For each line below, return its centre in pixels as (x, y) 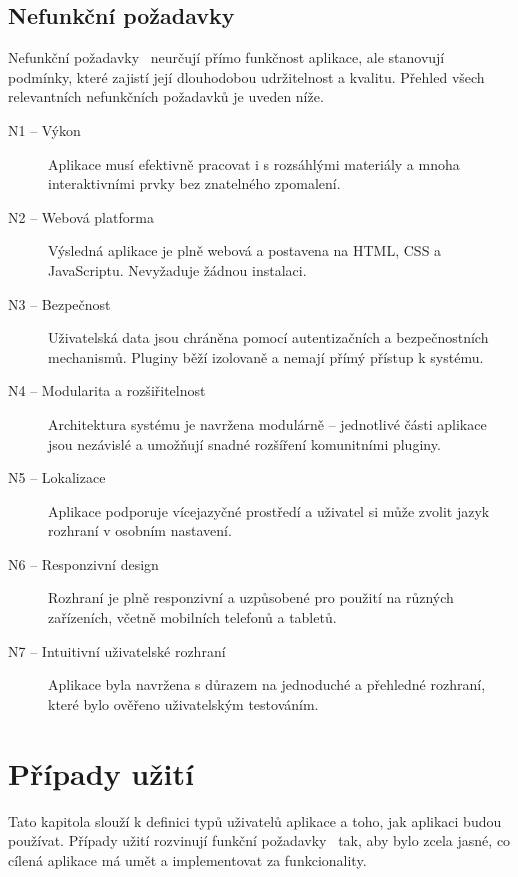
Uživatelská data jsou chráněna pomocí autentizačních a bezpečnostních (268, 337)
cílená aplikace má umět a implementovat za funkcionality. (187, 859)
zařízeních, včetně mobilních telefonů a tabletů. (192, 617)
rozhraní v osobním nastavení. (140, 530)
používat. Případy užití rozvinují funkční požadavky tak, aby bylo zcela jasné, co (259, 840)
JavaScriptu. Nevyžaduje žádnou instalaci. (177, 269)
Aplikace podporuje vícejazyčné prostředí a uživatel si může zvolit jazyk (269, 510)
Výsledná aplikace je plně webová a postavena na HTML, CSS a (245, 250)
